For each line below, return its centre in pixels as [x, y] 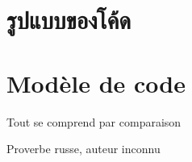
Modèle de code [96, 83]
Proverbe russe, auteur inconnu [83, 149]
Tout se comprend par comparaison [94, 121]
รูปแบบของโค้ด [69, 20]
